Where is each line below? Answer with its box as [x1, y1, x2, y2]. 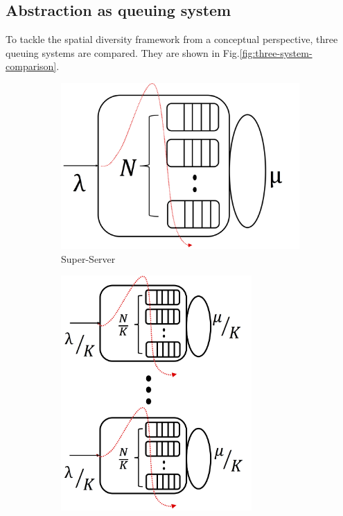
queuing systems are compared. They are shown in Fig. [6, 45, 240, 60]
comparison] [6, 59, 57, 74]
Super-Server [61, 251, 116, 266]
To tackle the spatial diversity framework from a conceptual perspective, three [6, 32, 338, 46]
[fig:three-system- [239, 45, 313, 60]
